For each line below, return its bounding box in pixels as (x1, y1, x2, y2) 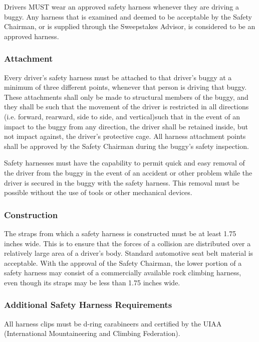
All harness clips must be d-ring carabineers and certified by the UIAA (4, 318, 222, 328)
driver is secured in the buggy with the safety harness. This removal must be (4, 177, 239, 188)
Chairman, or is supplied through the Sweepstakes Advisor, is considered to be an (4, 21, 255, 32)
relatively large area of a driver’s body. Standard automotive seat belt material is (4, 248, 253, 258)
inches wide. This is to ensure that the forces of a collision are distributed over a (4, 238, 251, 248)
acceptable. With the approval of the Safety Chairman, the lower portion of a (4, 257, 242, 268)
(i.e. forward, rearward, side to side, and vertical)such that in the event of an (4, 111, 240, 121)
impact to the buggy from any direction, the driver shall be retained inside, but (4, 121, 248, 131)
